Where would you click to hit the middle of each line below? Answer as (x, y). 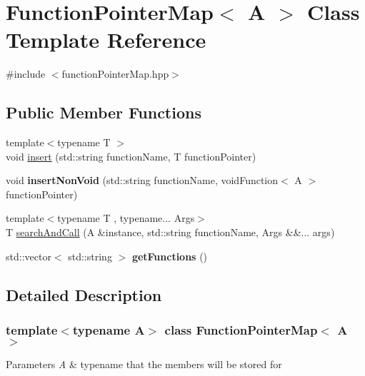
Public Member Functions (104, 112)
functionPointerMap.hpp (115, 74)
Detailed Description (84, 294)
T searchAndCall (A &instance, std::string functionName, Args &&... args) (170, 232)
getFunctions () (170, 256)
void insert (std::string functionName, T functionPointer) (131, 156)
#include (26, 74)
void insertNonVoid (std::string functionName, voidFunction (142, 180)
